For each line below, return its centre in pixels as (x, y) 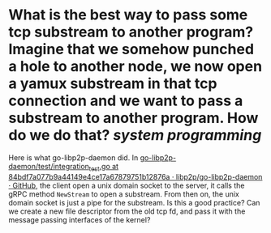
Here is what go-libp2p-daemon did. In (73, 157)
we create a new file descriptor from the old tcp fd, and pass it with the (127, 211)
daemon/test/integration (49, 166)
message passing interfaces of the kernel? (80, 219)
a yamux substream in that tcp (113, 84)
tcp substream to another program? (131, 32)
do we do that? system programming (135, 136)
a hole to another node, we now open (135, 67)
